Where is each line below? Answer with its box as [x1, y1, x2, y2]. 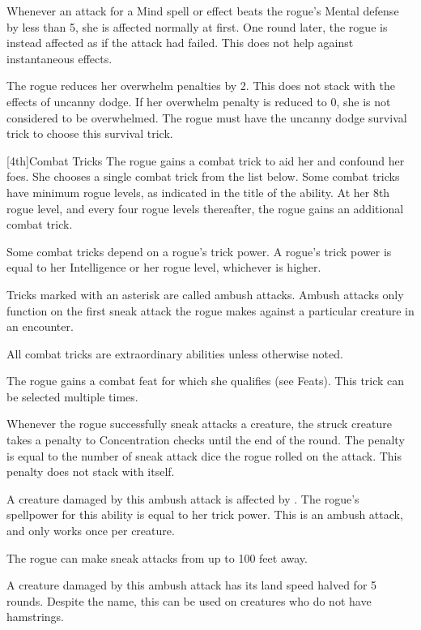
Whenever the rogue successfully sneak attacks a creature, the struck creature [6, 415, 392, 432]
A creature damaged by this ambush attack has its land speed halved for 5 [6, 576, 377, 594]
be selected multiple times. [6, 388, 138, 405]
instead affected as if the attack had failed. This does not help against [6, 34, 354, 51]
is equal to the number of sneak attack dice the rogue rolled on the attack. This [6, 447, 402, 464]
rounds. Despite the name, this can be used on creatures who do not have [6, 592, 372, 609]
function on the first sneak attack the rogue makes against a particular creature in [6, 302, 415, 319]
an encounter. [6, 318, 74, 335]
